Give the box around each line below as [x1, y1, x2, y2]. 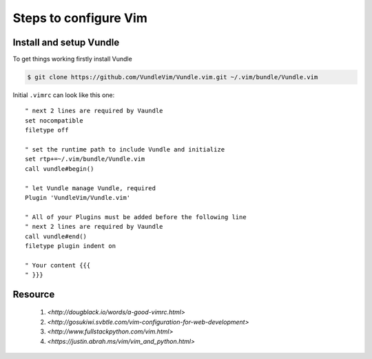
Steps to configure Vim [12, 10, 147, 25]
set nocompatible [25, 116, 83, 124]
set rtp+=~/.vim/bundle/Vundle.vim [25, 155, 145, 163]
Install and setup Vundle [12, 37, 120, 48]
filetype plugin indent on [25, 242, 116, 249]
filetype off [25, 126, 69, 134]
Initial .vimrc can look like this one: [12, 91, 115, 99]
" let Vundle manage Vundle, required [25, 184, 156, 192]
